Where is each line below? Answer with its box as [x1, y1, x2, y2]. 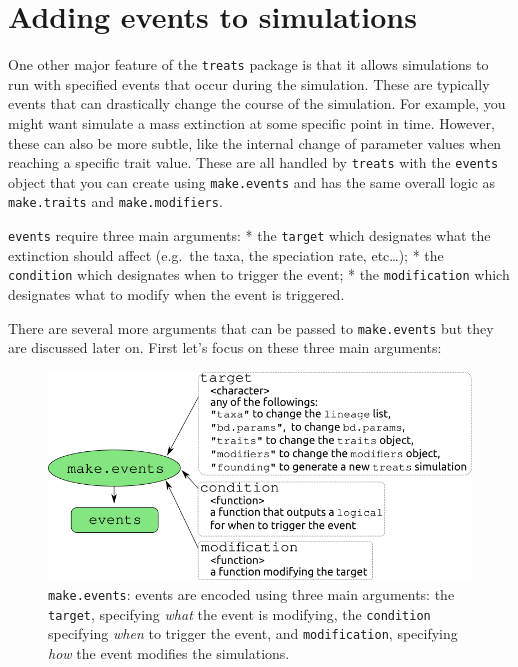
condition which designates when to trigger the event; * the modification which [8, 264, 510, 285]
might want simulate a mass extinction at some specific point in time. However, [8, 112, 495, 133]
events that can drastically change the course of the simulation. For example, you [8, 93, 506, 114]
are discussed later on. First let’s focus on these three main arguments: [8, 337, 442, 358]
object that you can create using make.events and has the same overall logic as [8, 171, 496, 192]
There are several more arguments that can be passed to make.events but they [8, 317, 494, 338]
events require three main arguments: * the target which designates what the [8, 225, 491, 246]
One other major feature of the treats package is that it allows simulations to [8, 54, 489, 75]
